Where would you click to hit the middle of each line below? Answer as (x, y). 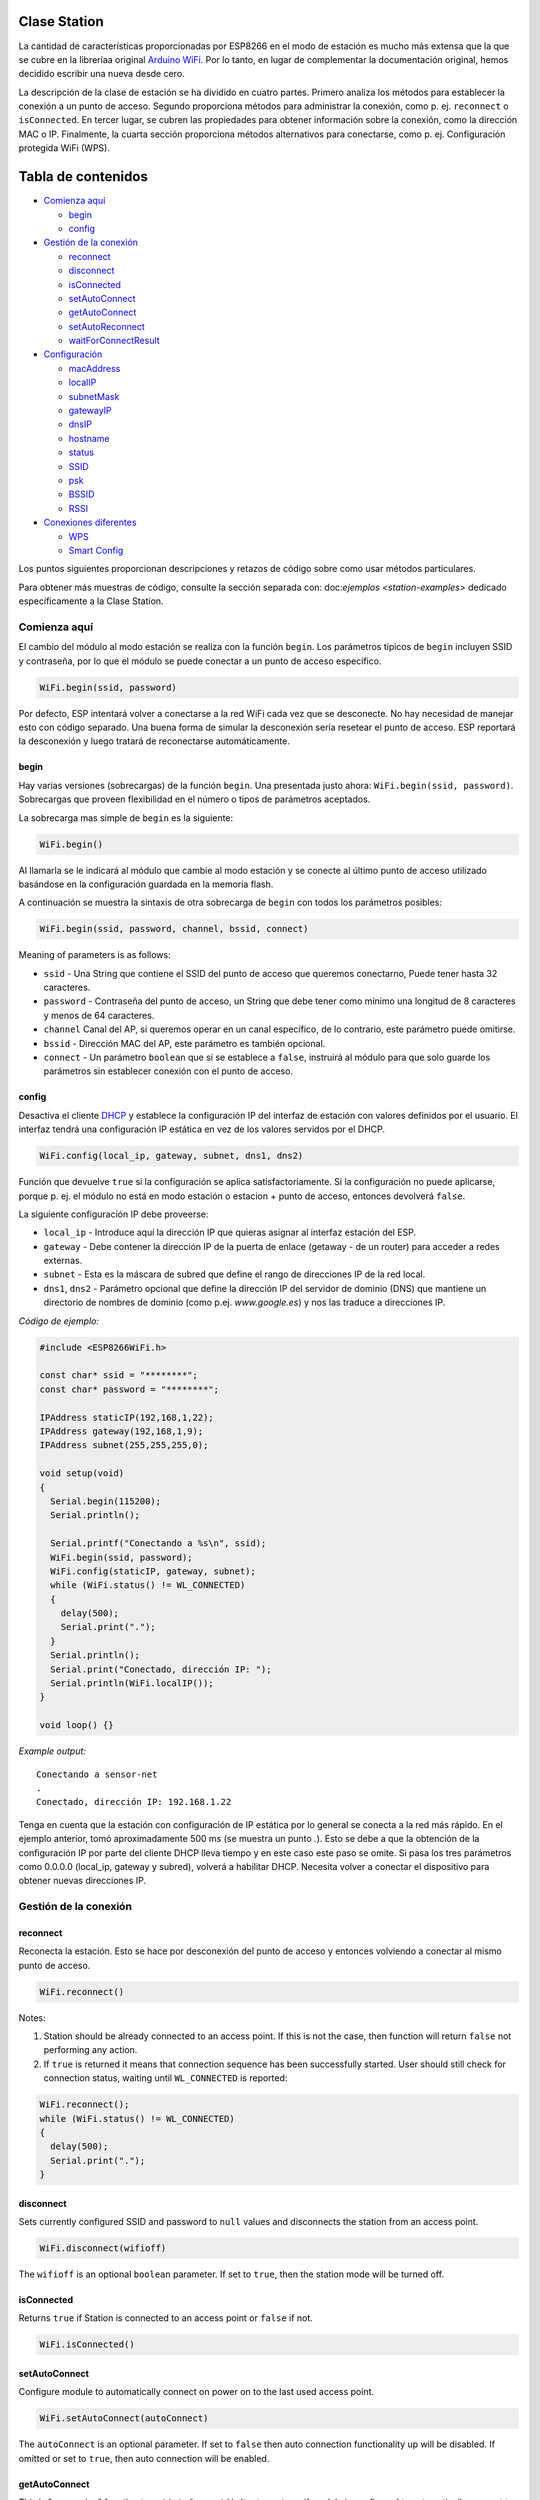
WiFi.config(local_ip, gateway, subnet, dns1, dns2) (171, 1156)
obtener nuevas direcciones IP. (82, 1881)
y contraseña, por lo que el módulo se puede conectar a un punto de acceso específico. (200, 661)
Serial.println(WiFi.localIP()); (132, 1683)
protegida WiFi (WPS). (64, 148)
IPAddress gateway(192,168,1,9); (121, 1431)
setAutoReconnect (106, 326)
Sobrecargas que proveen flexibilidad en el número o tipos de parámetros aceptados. (194, 799)
